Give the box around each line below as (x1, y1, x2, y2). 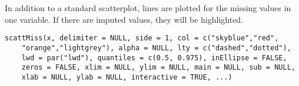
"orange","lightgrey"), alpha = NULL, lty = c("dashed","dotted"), (21, 43, 291, 52)
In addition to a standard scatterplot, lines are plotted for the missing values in (5, 2, 291, 13)
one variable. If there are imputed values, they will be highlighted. (5, 13, 244, 25)
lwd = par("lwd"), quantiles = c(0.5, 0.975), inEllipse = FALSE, (21, 53, 287, 62)
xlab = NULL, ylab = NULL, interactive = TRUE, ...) (21, 73, 232, 81)
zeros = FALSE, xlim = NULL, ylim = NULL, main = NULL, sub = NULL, (21, 63, 295, 72)
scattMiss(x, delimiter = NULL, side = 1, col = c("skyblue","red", (5, 34, 279, 43)
